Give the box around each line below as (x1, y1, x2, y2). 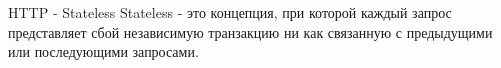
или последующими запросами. (8, 41, 199, 62)
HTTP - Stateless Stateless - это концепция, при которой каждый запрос (8, 2, 452, 22)
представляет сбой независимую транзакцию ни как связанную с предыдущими (8, 21, 493, 42)
